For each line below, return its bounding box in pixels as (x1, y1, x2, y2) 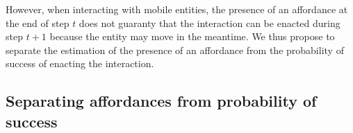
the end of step (6, 15, 69, 30)
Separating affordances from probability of (6, 90, 317, 112)
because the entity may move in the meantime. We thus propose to (49, 29, 335, 44)
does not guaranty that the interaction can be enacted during (79, 15, 340, 30)
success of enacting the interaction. (6, 56, 154, 71)
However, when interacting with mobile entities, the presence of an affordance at (6, 2, 348, 16)
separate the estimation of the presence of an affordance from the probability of (6, 42, 344, 57)
